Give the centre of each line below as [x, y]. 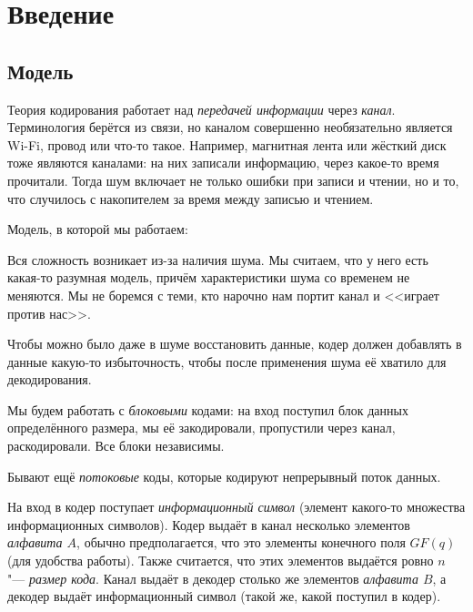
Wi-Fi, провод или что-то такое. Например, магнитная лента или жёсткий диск [227, 144]
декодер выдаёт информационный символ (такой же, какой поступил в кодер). [224, 596]
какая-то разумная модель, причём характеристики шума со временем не [209, 277]
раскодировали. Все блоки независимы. [116, 446]
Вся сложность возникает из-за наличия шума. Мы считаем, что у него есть [218, 259]
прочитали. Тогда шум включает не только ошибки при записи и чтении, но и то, [233, 180]
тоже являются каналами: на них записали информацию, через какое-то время [223, 163]
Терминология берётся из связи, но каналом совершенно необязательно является [230, 127]
